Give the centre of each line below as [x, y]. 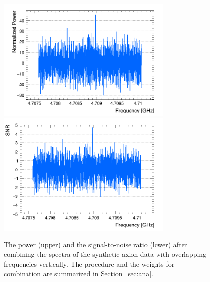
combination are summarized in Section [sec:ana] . [79, 273]
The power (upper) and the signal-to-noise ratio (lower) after [96, 244]
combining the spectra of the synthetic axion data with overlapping [105, 254]
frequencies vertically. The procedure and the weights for [89, 264]
